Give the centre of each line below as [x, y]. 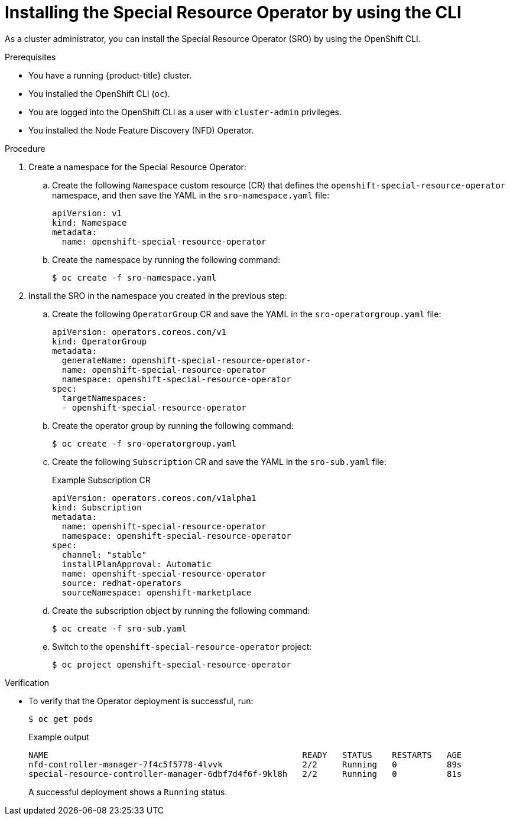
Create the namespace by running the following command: [166, 259]
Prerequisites [30, 57]
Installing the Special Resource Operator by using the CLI [233, 12]
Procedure [25, 148]
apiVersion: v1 [87, 213]
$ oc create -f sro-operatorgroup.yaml [144, 443]
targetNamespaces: [104, 398]
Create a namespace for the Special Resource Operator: [137, 167]
